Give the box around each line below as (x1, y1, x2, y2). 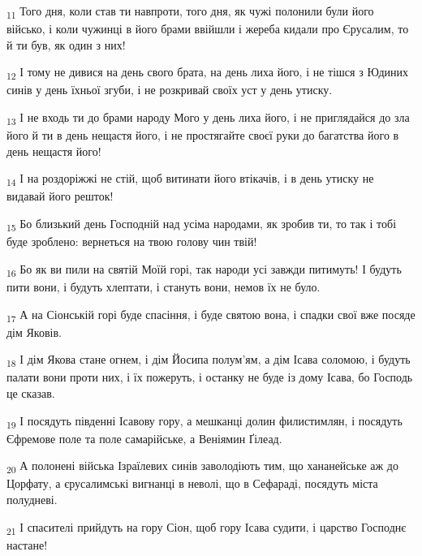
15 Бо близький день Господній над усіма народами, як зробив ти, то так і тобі (6, 215, 397, 234)
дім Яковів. (6, 323, 62, 340)
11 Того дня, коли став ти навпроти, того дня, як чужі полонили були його (6, 2, 374, 21)
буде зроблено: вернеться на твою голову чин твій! (6, 233, 257, 250)
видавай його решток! (6, 187, 114, 205)
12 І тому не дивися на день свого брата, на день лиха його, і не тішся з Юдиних (6, 63, 409, 83)
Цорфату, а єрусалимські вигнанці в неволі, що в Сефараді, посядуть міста (6, 475, 378, 492)
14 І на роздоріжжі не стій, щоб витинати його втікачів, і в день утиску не (6, 170, 374, 189)
